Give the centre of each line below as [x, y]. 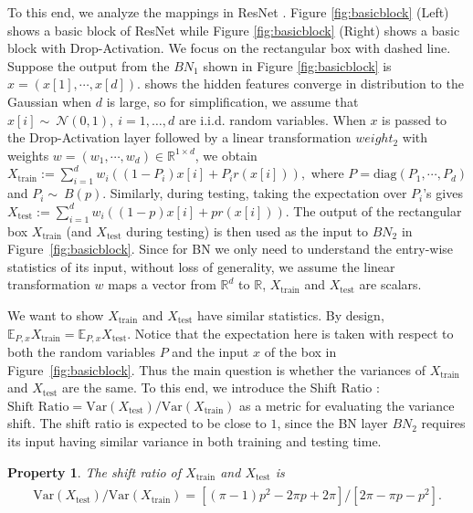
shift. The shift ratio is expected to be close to [137, 423]
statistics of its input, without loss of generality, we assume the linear [201, 266]
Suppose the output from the [89, 65]
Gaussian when [50, 101]
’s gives [443, 193]
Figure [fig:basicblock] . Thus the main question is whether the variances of [217, 369]
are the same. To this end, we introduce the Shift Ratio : [221, 387]
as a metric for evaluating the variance [347, 405]
